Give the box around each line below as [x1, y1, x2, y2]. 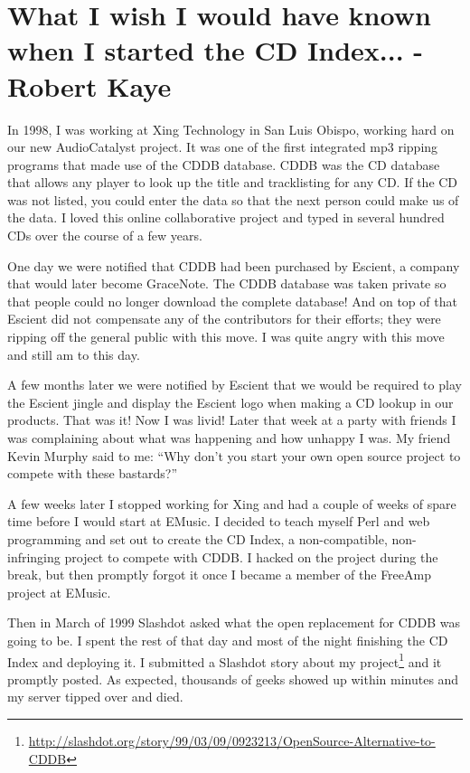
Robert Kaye [7, 67, 172, 104]
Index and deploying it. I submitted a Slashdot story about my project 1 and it [7, 649, 442, 671]
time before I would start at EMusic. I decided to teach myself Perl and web [7, 512, 430, 531]
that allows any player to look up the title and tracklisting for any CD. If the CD [7, 173, 458, 192]
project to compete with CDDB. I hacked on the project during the [64, 547, 438, 566]
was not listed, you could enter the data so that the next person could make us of [7, 190, 459, 209]
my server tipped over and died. [7, 687, 183, 706]
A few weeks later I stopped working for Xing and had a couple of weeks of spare [7, 494, 456, 513]
